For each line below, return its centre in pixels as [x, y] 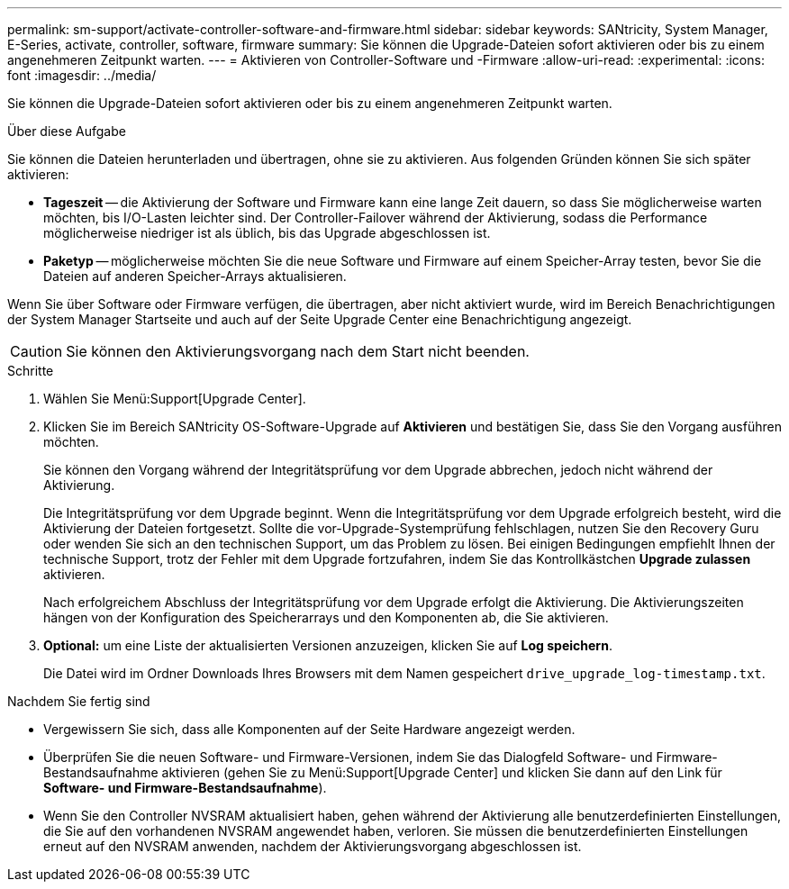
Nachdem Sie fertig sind [79, 701]
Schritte [31, 371]
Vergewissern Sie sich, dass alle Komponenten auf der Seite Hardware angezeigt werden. [309, 729]
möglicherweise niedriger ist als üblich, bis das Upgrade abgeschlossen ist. [267, 233]
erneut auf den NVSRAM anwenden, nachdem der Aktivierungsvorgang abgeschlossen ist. [313, 846]
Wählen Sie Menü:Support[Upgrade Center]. [175, 399]
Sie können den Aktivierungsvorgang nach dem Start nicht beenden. [298, 351]
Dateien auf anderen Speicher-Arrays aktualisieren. [195, 276]
